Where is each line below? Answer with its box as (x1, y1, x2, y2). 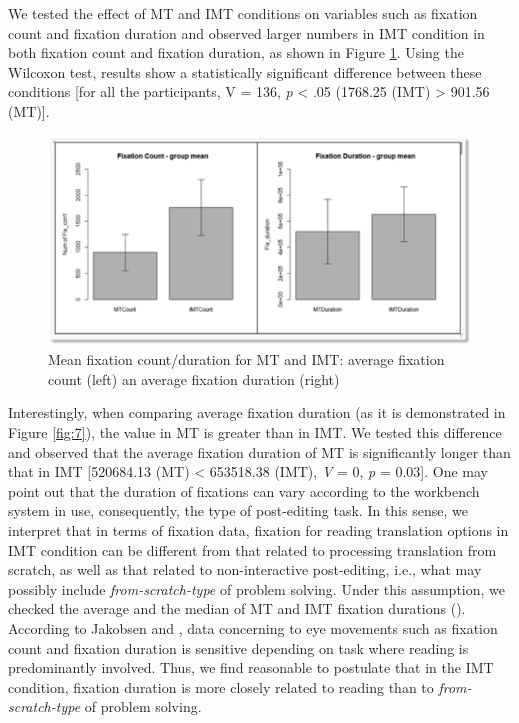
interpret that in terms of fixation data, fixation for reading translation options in (8, 520, 509, 540)
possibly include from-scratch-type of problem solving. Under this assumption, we (8, 578, 506, 599)
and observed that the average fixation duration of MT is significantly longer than (8, 441, 511, 462)
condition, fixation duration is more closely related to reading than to (8, 676, 434, 697)
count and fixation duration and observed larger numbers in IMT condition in (8, 22, 485, 43)
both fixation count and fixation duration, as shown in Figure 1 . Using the (8, 42, 464, 63)
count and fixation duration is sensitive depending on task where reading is (8, 637, 469, 658)
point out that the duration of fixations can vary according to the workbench (8, 480, 480, 501)
